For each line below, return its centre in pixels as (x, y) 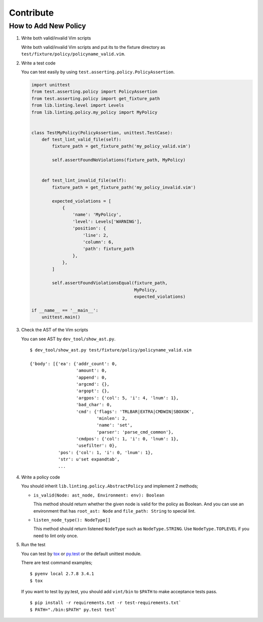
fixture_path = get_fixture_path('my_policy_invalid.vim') (124, 187)
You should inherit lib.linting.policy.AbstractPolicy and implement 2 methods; (110, 486)
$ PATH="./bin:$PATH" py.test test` (74, 610)
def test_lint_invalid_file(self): (84, 180)
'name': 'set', (115, 425)
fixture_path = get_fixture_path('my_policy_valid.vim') (121, 146)
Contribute (31, 13)
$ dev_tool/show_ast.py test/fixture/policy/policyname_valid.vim (111, 350)
